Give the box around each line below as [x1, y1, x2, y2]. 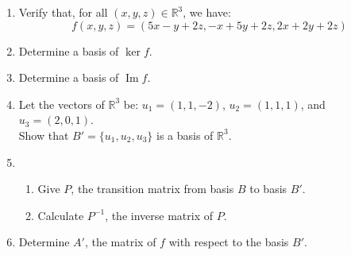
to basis [249, 180, 287, 197]
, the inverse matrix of [105, 207, 213, 223]
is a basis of [156, 126, 214, 143]
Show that [18, 126, 69, 143]
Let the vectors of [18, 95, 105, 112]
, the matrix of [84, 234, 156, 250]
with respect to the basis [168, 234, 289, 250]
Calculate [37, 207, 84, 223]
